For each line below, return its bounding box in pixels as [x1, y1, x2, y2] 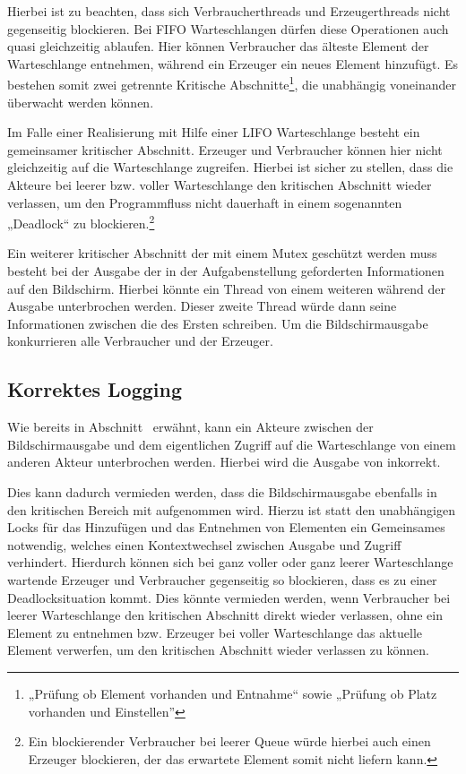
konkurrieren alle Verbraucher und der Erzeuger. [7, 331, 273, 350]
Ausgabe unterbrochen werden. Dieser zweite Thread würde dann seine [7, 297, 397, 315]
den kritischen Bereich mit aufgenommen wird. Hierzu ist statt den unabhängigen [7, 500, 455, 519]
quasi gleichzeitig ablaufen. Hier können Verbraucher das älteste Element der [7, 37, 429, 56]
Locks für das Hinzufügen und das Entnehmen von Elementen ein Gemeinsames [7, 518, 445, 537]
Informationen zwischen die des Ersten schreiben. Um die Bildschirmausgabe [7, 314, 428, 332]
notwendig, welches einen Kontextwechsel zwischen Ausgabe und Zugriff [7, 535, 401, 554]
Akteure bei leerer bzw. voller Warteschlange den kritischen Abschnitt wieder [7, 176, 432, 193]
